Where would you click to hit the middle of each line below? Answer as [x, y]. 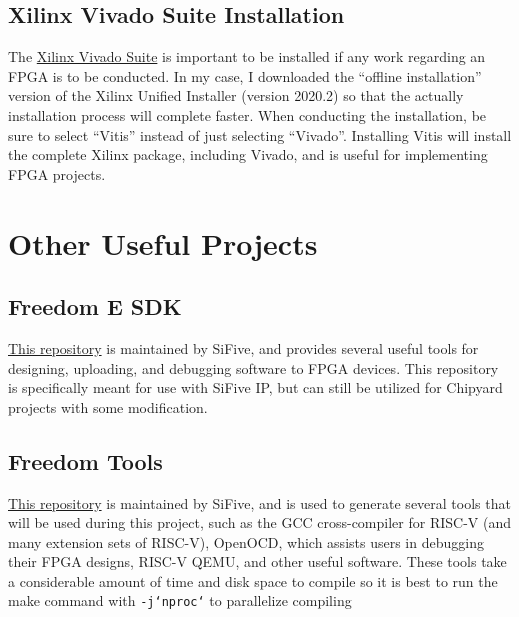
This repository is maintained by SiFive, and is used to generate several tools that [259, 502]
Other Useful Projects [163, 242]
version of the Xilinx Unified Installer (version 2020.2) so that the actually [236, 95]
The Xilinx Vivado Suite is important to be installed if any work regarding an [247, 56]
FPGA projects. [57, 173]
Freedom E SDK [95, 306]
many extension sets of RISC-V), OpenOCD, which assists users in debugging [246, 541]
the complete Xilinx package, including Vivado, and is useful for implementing [248, 154]
